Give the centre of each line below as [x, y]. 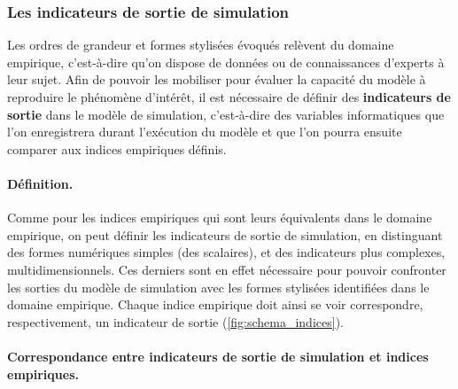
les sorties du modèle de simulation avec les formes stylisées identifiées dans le [218, 287]
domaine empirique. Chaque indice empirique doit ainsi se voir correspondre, [215, 304]
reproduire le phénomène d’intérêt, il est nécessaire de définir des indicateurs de [229, 97]
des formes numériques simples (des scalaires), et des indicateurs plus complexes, [226, 252]
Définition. [40, 183]
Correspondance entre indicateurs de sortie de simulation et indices [218, 356]
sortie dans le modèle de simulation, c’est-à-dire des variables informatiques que [226, 114]
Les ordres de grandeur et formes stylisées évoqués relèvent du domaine [201, 45]
